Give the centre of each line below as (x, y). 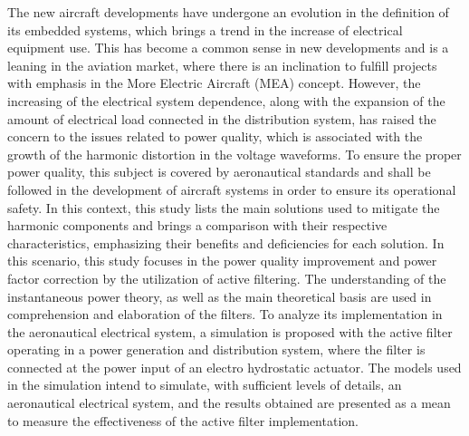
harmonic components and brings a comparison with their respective (197, 225)
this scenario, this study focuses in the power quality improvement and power (222, 261)
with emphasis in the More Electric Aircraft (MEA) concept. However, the (214, 83)
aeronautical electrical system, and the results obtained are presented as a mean (229, 403)
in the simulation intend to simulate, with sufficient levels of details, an (205, 385)
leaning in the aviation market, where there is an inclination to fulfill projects (222, 65)
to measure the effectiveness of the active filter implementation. (183, 420)
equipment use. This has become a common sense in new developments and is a (228, 48)
